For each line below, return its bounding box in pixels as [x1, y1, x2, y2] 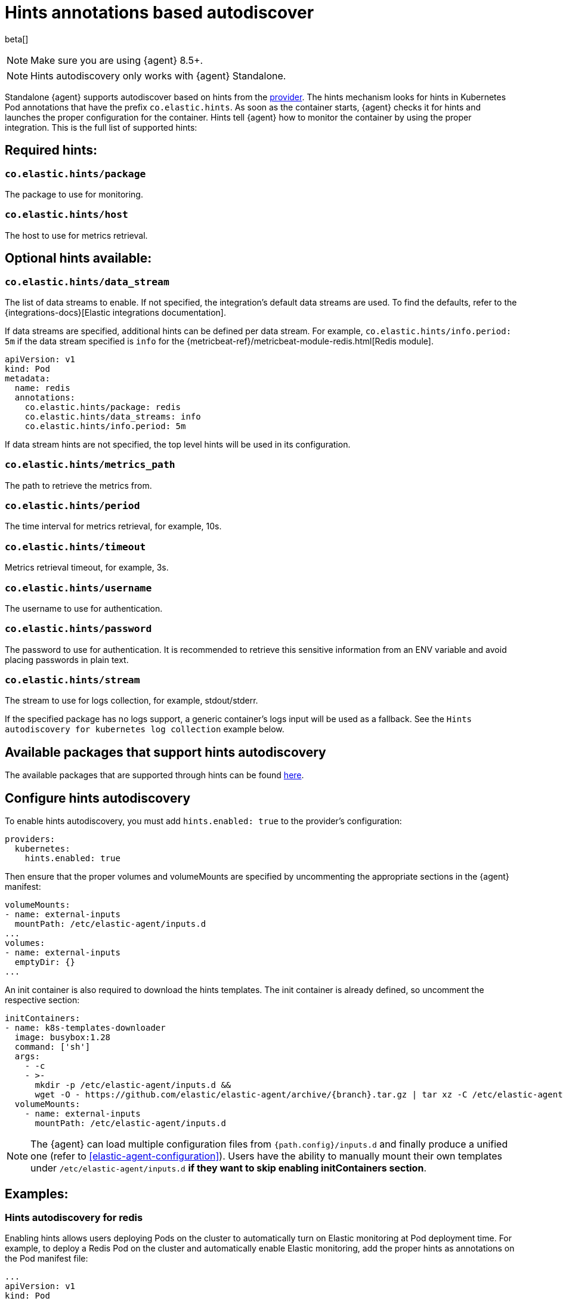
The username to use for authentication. [5, 603, 163, 613]
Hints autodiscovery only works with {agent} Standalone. [30, 69, 286, 82]
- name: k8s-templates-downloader [5, 1023, 166, 1033]
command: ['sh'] [14, 1042, 91, 1052]
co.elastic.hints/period [5, 500, 140, 512]
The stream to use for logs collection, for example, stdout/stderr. [5, 695, 258, 706]
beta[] [5, 33, 29, 44]
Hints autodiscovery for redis [5, 1211, 143, 1223]
